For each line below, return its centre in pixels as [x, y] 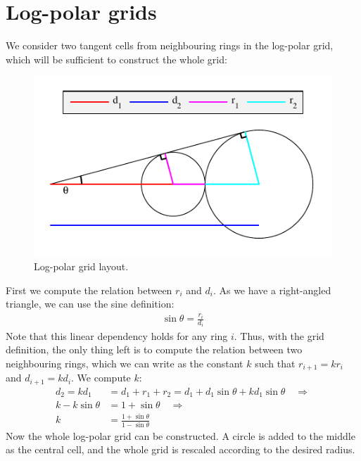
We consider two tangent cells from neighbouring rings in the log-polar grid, [170, 45]
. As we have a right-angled [272, 290]
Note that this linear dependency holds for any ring [117, 335]
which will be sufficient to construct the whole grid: [116, 59]
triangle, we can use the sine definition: [90, 304]
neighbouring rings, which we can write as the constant [125, 363]
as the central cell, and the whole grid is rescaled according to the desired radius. [180, 449]
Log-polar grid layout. [81, 266]
